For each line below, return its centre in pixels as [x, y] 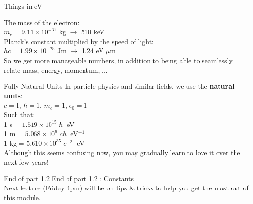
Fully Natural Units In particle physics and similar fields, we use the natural [119, 86]
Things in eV [23, 6]
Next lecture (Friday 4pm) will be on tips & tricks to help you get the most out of [126, 188]
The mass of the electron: [42, 22]
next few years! [26, 162]
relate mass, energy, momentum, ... [56, 70]
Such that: [19, 114]
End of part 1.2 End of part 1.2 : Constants [69, 178]
